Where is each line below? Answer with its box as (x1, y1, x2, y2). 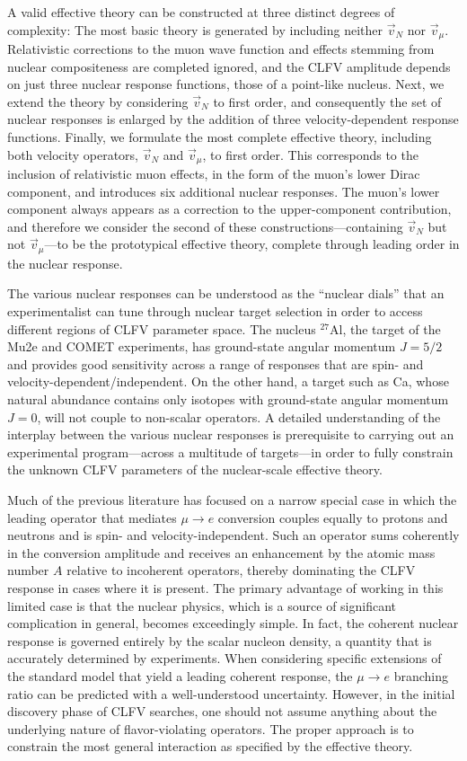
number (7, 561, 49, 580)
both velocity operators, (7, 145, 139, 164)
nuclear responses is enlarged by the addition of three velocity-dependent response (7, 110, 459, 128)
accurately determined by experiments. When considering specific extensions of (7, 649, 442, 668)
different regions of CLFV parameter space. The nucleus (7, 319, 316, 338)
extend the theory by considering (7, 92, 189, 111)
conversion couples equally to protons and (217, 508, 448, 527)
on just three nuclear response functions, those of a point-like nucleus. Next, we (7, 75, 445, 93)
